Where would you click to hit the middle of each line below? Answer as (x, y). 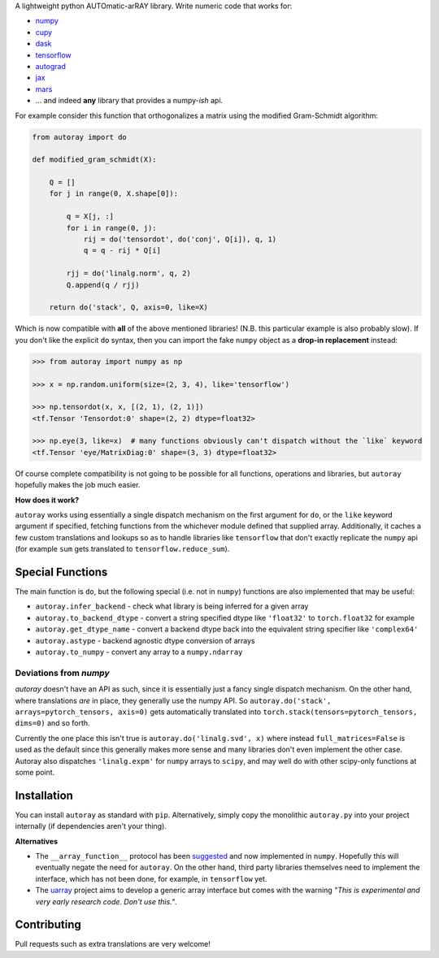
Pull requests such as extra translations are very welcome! (113, 944)
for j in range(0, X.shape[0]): (114, 194)
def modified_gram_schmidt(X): (95, 160)
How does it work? (47, 500)
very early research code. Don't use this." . (106, 901)
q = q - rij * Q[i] (122, 251)
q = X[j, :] (90, 217)
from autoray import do (80, 137)
